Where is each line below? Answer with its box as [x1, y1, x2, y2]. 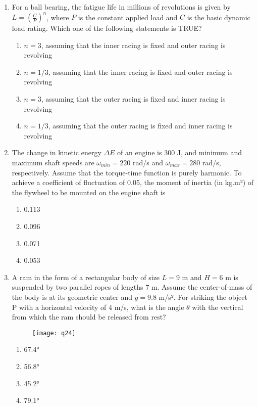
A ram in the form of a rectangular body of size [12, 272, 160, 282]
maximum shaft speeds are [12, 157, 94, 168]
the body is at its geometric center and [12, 291, 133, 302]
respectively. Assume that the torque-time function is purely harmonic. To [12, 167, 242, 177]
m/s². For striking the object [159, 291, 247, 302]
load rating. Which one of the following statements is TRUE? [12, 23, 202, 33]
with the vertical [192, 301, 243, 312]
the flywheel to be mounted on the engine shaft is [12, 187, 166, 197]
